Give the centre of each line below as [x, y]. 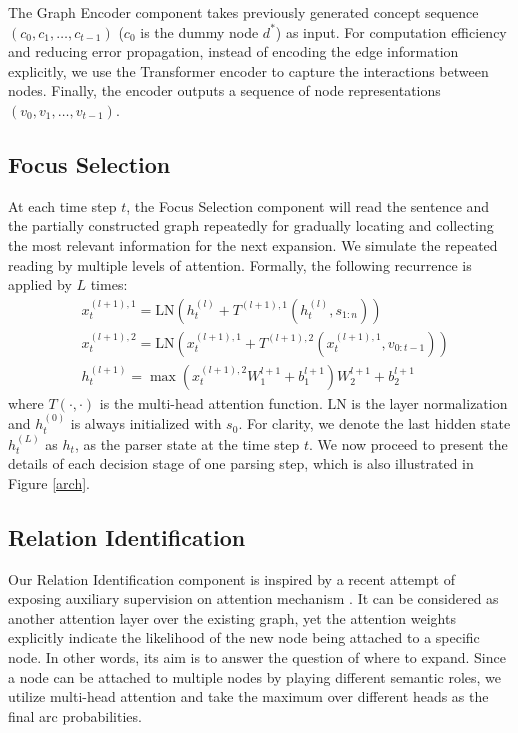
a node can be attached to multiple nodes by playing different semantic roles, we [254, 676]
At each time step [62, 205]
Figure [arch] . [49, 482]
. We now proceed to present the [408, 443]
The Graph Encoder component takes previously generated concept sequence [243, 12]
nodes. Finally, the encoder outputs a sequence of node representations [224, 90]
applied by [40, 284]
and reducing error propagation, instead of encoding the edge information [233, 51]
